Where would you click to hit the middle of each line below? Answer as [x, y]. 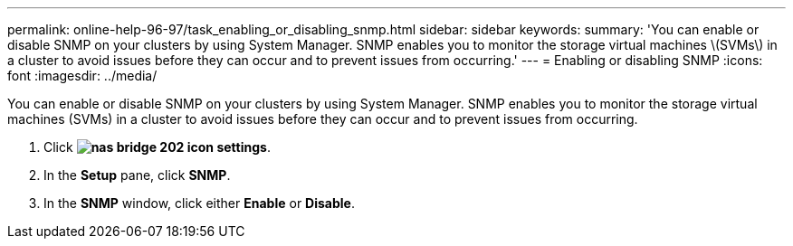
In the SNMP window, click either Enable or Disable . [199, 203]
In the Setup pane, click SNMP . [137, 175]
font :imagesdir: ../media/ [82, 76]
